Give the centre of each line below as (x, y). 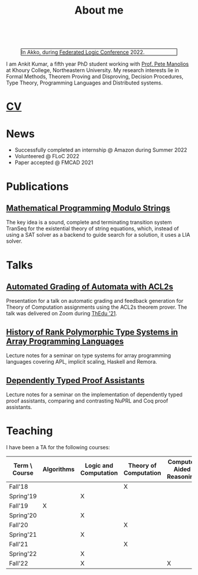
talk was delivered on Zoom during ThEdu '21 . (62, 313)
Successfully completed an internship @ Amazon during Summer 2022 (101, 150)
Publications (37, 186)
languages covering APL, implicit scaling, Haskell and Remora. (82, 362)
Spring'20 (23, 515)
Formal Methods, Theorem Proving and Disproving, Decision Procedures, (95, 77)
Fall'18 (19, 486)
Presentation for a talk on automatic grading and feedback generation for (95, 301)
